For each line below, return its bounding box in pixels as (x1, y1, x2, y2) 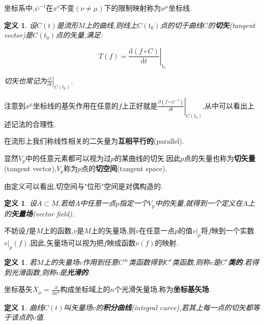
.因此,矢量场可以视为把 (28, 237, 104, 248)
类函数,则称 (172, 257, 210, 267)
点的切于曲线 (160, 19, 203, 30)
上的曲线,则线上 (85, 19, 137, 30)
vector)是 (4, 30, 33, 40)
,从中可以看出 (202, 100, 248, 111)
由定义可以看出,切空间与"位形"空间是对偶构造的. (4, 180, 163, 191)
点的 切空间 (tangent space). (81, 163, 167, 174)
